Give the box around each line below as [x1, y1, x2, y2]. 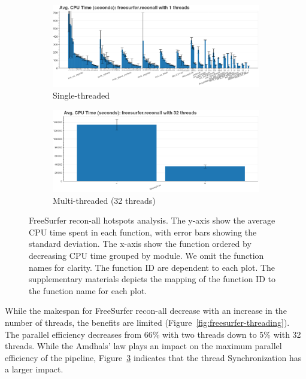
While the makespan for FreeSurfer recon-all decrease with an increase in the [5, 304, 287, 317]
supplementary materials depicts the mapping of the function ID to [29, 273, 275, 285]
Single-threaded [53, 88, 110, 101]
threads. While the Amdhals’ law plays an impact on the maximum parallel [5, 340, 282, 352]
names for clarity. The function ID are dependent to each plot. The [29, 261, 275, 273]
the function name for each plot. [29, 284, 147, 297]
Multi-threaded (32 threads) [53, 194, 156, 206]
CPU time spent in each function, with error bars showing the [29, 225, 257, 238]
